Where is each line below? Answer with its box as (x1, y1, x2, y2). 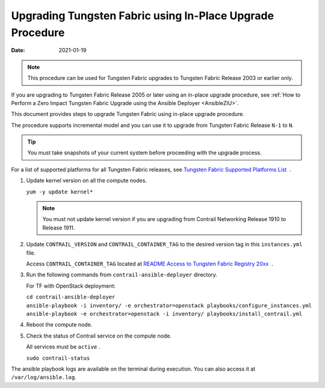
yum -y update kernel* (26, 188, 93, 195)
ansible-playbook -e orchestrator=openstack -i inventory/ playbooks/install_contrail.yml (26, 310, 303, 317)
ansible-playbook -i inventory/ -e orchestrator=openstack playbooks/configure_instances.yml (26, 302, 312, 309)
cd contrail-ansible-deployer (26, 294, 116, 300)
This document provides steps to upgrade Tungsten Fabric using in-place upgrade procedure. (11, 111, 245, 118)
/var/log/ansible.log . (11, 374, 76, 381)
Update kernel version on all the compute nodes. (26, 177, 147, 184)
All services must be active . (26, 343, 101, 351)
